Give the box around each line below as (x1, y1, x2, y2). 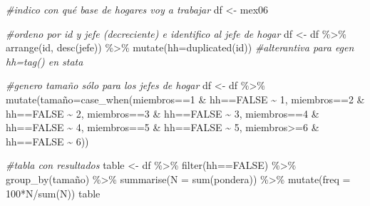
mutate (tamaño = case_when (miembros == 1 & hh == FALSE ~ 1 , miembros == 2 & (6, 91, 365, 106)
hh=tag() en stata (6, 53, 83, 68)
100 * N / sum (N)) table (6, 185, 101, 200)
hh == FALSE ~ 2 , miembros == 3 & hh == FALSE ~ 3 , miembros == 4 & (6, 105, 319, 120)
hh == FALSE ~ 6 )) (6, 133, 89, 148)
